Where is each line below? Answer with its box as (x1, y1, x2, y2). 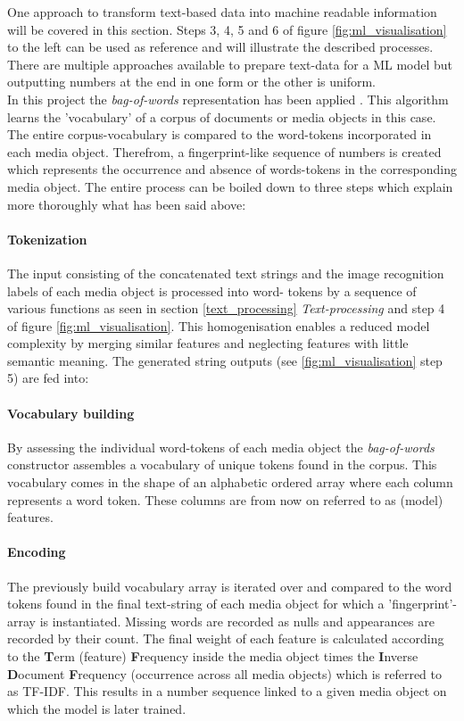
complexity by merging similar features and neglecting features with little (7, 334, 409, 352)
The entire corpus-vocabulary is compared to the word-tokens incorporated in (7, 125, 432, 144)
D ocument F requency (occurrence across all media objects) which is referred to (7, 664, 442, 683)
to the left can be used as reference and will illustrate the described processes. (7, 37, 434, 56)
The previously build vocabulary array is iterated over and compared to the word (7, 576, 452, 595)
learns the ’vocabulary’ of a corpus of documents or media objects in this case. (7, 107, 436, 126)
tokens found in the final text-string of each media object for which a (7, 594, 385, 613)
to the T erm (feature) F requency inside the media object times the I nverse (7, 647, 418, 666)
